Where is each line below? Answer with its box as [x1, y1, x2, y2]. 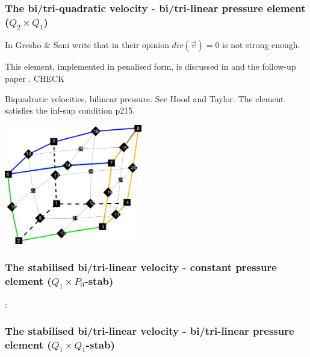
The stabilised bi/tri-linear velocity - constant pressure [5, 260, 277, 275]
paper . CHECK [5, 72, 65, 85]
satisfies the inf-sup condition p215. [5, 104, 135, 117]
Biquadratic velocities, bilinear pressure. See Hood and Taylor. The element [5, 92, 284, 105]
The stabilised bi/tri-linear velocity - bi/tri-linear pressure [5, 323, 294, 338]
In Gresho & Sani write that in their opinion [5, 38, 169, 51]
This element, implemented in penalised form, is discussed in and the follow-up [5, 60, 296, 73]
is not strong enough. [222, 38, 300, 51]
